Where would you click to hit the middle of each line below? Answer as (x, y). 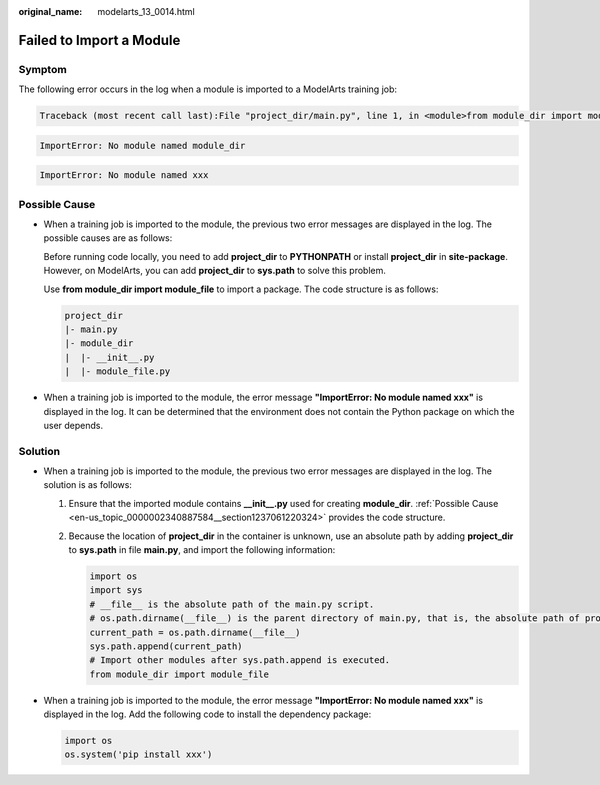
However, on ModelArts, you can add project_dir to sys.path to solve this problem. (215, 271)
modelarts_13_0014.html (146, 11)
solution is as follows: (87, 485)
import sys (116, 590)
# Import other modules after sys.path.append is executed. (240, 660)
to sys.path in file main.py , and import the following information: (202, 549)
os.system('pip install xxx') (138, 754)
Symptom (42, 69)
